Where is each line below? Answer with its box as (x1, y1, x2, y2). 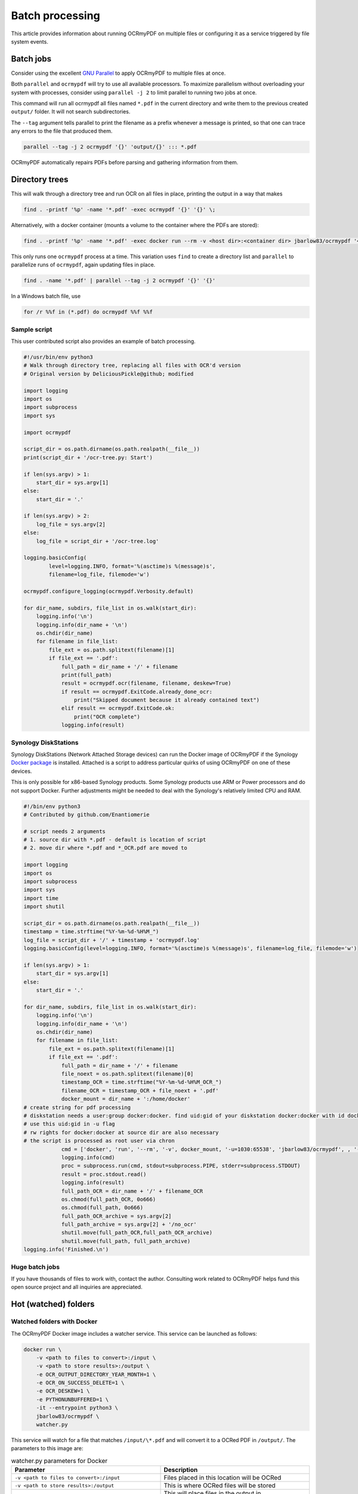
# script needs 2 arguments (23, 828, 106, 835)
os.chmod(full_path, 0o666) (61, 1204, 143, 1211)
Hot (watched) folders (11, 1299, 95, 1309)
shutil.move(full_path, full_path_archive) (61, 1238, 191, 1244)
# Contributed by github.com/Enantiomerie (23, 811, 150, 818)
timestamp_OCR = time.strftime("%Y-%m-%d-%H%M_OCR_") (61, 1079, 222, 1086)
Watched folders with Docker (11, 1318, 98, 1326)
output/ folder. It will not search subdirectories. (11, 108, 131, 115)
